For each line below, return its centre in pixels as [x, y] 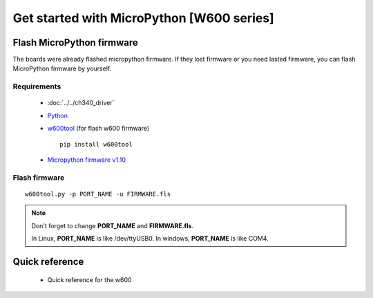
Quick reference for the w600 [89, 279]
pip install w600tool [96, 144]
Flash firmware [39, 178]
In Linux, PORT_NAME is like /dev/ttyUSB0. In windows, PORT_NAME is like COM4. [150, 239]
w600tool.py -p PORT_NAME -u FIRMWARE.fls [98, 194]
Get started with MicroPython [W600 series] [143, 18]
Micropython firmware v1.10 [86, 160]
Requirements [37, 86]
